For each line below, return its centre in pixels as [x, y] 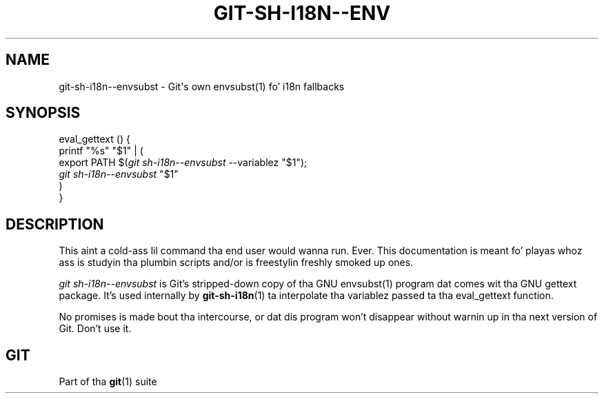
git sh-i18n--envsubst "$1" [119, 174]
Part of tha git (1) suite [108, 382]
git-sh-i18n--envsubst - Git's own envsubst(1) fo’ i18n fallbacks [202, 86]
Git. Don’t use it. [95, 329]
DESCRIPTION [55, 224]
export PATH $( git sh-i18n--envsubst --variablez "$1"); [183, 163]
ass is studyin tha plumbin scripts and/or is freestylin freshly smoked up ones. [236, 263]
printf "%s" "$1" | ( [101, 151]
